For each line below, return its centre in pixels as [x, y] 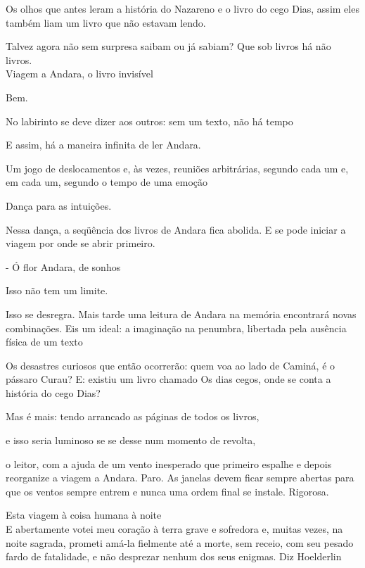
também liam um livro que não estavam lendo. [106, 22]
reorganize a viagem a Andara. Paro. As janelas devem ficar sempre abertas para [180, 478]
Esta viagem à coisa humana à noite [84, 515]
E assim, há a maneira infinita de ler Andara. [103, 145]
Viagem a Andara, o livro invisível [79, 74]
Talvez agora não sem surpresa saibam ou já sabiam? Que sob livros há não [168, 46]
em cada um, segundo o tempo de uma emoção [107, 182]
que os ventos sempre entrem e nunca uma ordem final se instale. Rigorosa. [167, 491]
